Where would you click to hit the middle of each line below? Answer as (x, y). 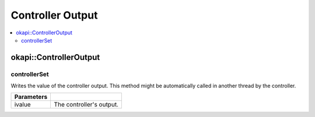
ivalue (23, 105)
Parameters (31, 97)
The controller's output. (86, 105)
